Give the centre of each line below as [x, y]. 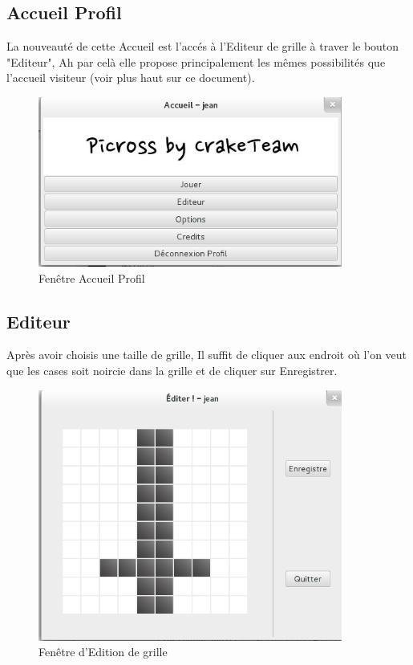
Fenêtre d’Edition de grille [103, 652]
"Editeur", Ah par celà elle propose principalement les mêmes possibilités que [196, 61]
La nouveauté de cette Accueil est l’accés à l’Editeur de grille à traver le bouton [203, 46]
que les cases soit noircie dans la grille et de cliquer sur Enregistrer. [172, 370]
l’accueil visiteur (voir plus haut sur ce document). [131, 78]
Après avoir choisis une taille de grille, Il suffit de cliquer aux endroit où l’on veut [207, 355]
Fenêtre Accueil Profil [92, 277]
